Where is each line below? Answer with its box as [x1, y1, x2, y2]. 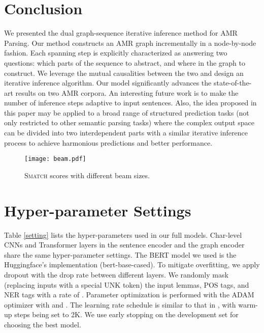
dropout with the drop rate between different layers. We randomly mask [4, 269, 228, 280]
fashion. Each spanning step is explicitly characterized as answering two [4, 47, 227, 58]
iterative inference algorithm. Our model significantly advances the [4, 77, 212, 88]
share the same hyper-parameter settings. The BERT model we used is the [4, 249, 237, 260]
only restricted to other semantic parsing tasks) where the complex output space [4, 117, 254, 128]
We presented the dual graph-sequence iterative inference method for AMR [4, 27, 238, 38]
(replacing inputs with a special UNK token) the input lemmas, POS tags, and [4, 279, 249, 290]
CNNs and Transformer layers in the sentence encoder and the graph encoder [4, 239, 245, 250]
